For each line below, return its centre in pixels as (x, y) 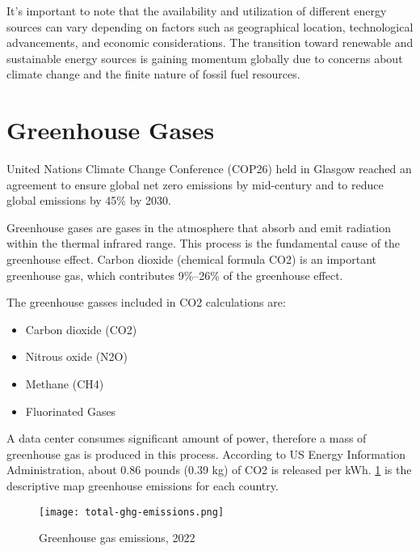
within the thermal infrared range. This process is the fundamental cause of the (204, 243)
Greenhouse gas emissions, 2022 (117, 538)
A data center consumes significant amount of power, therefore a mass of (187, 438)
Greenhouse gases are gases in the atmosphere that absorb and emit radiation (199, 227)
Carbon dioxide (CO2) (81, 329)
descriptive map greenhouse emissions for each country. (143, 485)
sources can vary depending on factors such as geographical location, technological (210, 26)
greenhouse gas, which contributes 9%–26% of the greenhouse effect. (175, 275)
